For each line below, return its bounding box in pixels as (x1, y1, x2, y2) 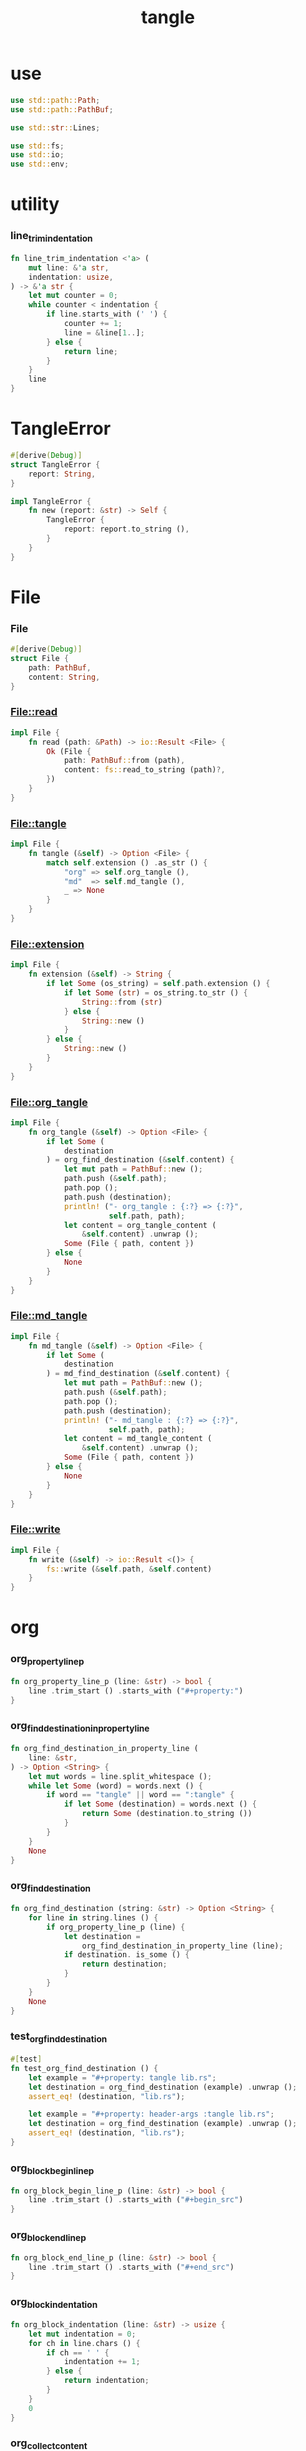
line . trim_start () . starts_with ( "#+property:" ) (28, 1686, 244, 1696)
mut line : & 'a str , (28, 262, 110, 273)
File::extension (10, 937, 85, 951)
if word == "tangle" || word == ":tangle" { (46, 1790, 235, 1800)
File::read (10, 705, 58, 719)
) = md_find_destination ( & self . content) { (46, 1369, 230, 1379)
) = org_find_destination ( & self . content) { (46, 1155, 235, 1165)
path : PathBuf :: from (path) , (63, 756, 186, 766)
